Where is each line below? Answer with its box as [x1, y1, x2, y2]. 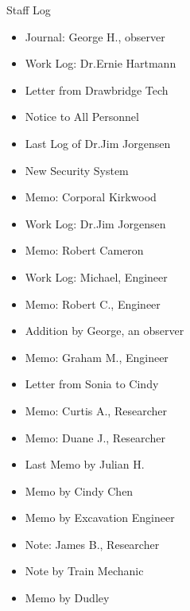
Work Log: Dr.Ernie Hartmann [25, 55, 176, 72]
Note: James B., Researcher [25, 535, 160, 552]
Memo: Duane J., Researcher [25, 429, 165, 446]
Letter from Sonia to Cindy [25, 376, 159, 392]
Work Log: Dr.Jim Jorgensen [25, 215, 166, 232]
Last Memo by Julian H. [25, 456, 145, 473]
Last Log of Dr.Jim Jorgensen [25, 134, 171, 151]
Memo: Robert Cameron [25, 242, 144, 259]
